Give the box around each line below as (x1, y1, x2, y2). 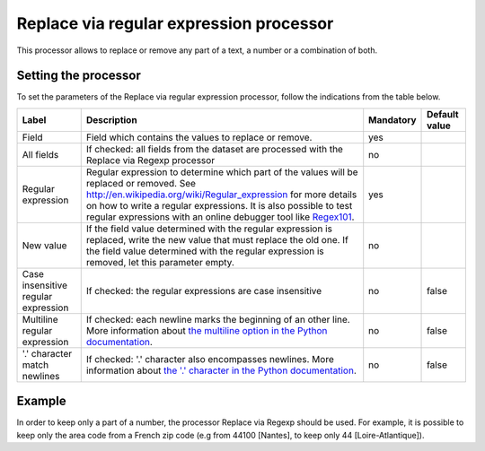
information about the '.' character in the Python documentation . (85, 364, 357, 377)
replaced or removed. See (85, 177, 197, 189)
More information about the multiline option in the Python (85, 324, 328, 336)
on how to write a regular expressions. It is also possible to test (85, 199, 353, 212)
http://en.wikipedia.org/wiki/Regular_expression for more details (85, 188, 357, 201)
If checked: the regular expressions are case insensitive (85, 284, 322, 297)
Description (85, 113, 138, 126)
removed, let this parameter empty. (85, 256, 235, 268)
